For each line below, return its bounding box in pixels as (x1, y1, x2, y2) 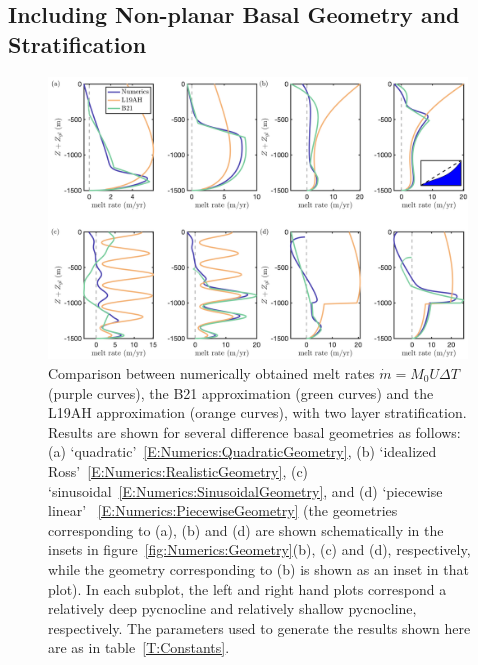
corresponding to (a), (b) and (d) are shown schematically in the (48, 519, 444, 540)
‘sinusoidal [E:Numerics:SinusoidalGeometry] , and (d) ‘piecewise (48, 480, 443, 501)
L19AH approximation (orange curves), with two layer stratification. (48, 402, 467, 423)
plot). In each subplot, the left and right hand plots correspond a (48, 578, 447, 599)
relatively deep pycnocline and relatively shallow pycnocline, (48, 598, 417, 619)
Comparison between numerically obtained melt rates (48, 363, 375, 384)
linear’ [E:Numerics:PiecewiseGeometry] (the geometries (48, 500, 398, 521)
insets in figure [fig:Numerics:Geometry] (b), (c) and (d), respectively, (48, 539, 471, 560)
